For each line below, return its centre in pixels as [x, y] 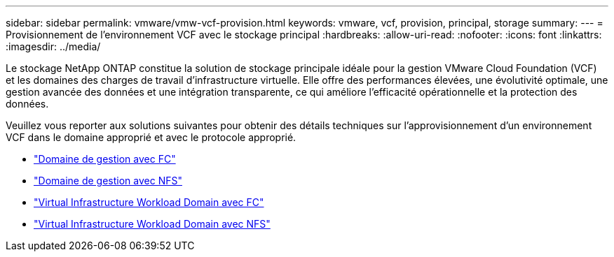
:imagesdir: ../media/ [53, 46]
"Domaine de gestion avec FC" [105, 159]
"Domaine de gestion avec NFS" [108, 181]
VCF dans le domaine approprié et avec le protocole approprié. [151, 137]
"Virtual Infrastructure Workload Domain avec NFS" [152, 224]
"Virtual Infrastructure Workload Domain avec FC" [149, 202]
